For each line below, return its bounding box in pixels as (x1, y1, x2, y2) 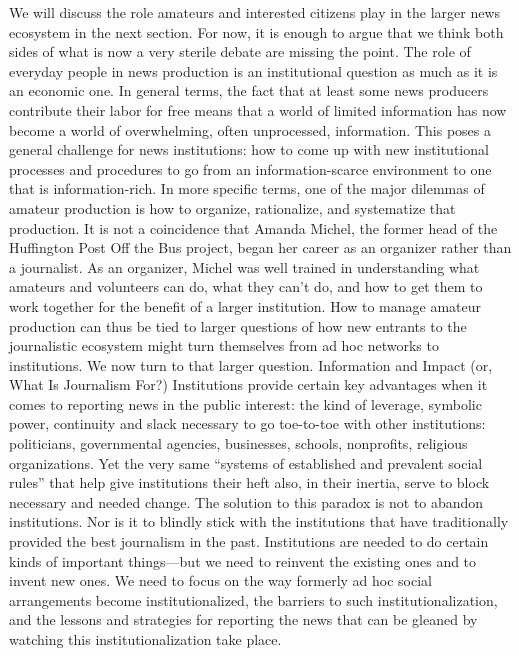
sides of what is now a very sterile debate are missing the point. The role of (9, 41, 471, 62)
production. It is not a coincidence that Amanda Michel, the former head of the (9, 217, 498, 238)
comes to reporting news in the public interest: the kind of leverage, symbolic (9, 393, 482, 414)
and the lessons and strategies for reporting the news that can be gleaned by (9, 609, 478, 630)
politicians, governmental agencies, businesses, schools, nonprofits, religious (9, 433, 468, 454)
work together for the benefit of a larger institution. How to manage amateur (9, 295, 482, 316)
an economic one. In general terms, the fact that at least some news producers (9, 80, 489, 101)
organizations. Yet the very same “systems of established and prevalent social (9, 452, 483, 473)
